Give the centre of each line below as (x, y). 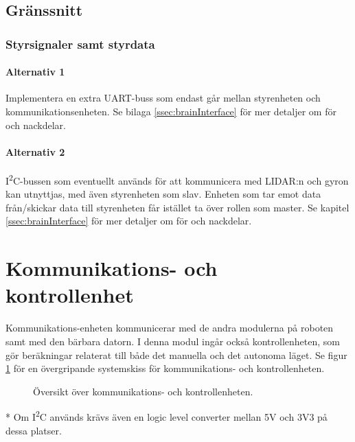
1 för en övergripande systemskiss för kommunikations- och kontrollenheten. (165, 368)
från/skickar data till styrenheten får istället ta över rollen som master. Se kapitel (177, 207)
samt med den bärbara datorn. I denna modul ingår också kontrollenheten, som (173, 341)
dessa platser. (34, 430)
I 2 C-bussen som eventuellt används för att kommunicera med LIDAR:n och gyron (177, 179)
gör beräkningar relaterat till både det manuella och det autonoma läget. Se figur (176, 354)
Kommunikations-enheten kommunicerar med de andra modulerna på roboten (170, 328)
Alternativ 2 (35, 151)
